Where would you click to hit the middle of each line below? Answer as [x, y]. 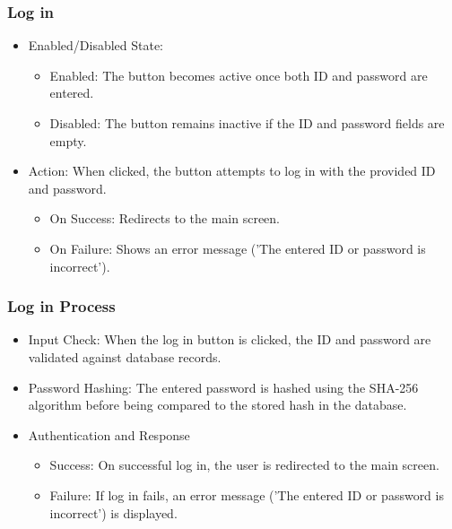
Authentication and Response [109, 434]
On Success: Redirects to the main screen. [165, 218]
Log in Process [61, 306]
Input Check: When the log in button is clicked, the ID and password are [230, 339]
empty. [68, 140]
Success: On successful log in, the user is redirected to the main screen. [244, 465]
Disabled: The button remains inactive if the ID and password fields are [247, 123]
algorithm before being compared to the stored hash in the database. [217, 405]
